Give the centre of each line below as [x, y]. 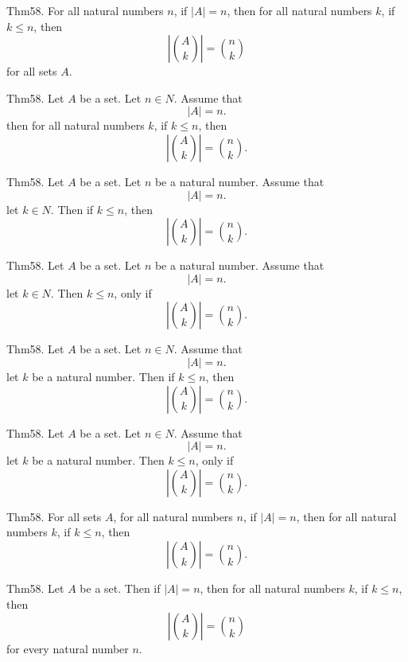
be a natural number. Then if [103, 376]
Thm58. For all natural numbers [85, 10]
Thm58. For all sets [54, 516]
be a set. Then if [120, 588]
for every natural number [68, 649]
